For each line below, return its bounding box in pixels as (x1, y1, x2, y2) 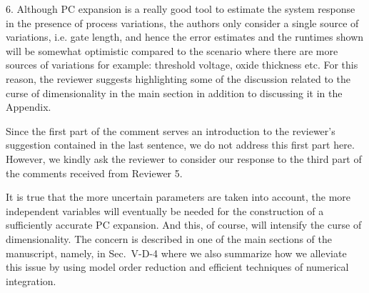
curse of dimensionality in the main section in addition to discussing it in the (6, 85, 343, 100)
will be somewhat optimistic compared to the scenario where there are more (6, 43, 338, 58)
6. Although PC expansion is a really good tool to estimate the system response (6, 1, 355, 16)
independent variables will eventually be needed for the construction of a (6, 203, 324, 218)
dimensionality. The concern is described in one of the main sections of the (6, 231, 333, 246)
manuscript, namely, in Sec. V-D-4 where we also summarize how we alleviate (6, 245, 347, 260)
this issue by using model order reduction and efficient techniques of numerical (6, 259, 349, 274)
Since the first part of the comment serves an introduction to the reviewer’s (6, 123, 335, 138)
